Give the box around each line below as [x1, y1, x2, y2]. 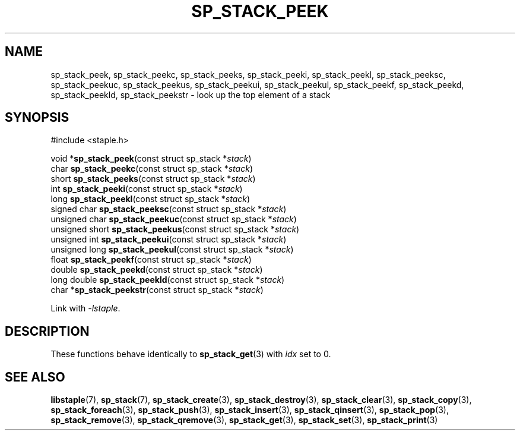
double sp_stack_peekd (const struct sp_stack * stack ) [50, 264, 263, 275]
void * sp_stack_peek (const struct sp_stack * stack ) [50, 153, 252, 164]
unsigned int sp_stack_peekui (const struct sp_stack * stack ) [50, 234, 287, 245]
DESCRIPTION [5, 323, 90, 339]
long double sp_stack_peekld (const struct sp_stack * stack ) [50, 275, 285, 285]
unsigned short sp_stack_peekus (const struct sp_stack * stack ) [50, 224, 300, 235]
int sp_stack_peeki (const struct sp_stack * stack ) [50, 184, 243, 194]
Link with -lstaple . [50, 303, 121, 314]
